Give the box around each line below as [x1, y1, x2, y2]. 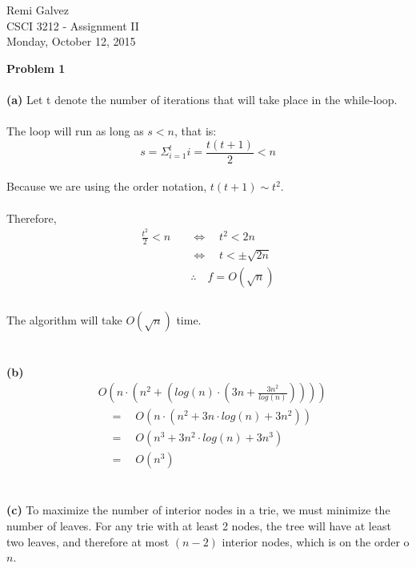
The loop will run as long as [6, 123, 144, 139]
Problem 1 [6, 59, 66, 76]
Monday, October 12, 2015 [6, 33, 136, 50]
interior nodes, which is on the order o [222, 533, 410, 550]
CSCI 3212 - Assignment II [6, 17, 139, 34]
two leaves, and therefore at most [6, 533, 170, 550]
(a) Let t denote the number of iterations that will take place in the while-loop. [6, 91, 398, 107]
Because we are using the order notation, [6, 178, 207, 195]
